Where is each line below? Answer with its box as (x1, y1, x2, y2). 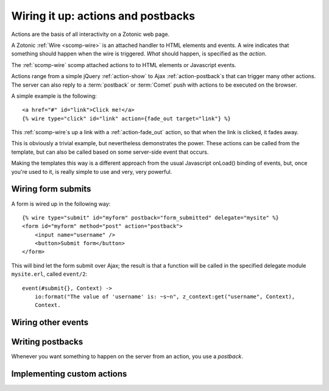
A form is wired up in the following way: (11, 200, 111, 207)
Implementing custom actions (11, 369, 127, 379)
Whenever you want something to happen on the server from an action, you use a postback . (11, 353, 243, 360)
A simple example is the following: (11, 92, 97, 99)
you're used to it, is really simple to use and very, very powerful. (11, 168, 172, 175)
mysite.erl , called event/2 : (11, 270, 88, 278)
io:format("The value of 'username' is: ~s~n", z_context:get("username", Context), (34, 293, 295, 300)
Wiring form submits (11, 184, 91, 195)
